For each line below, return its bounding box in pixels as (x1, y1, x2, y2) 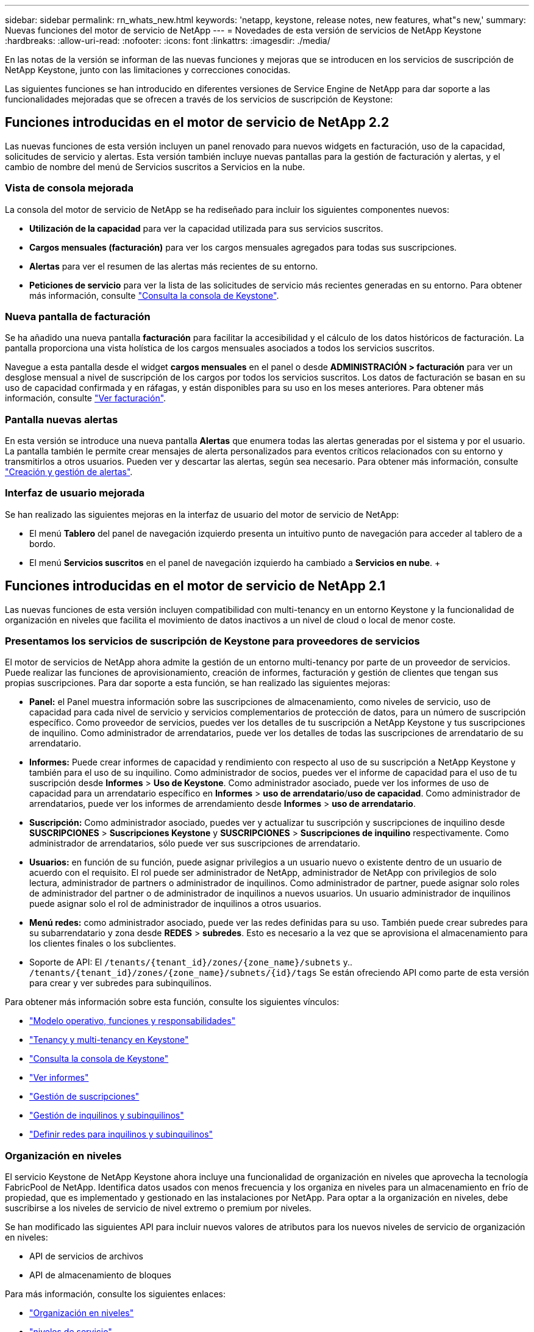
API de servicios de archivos (29, 1251, 143, 1262)
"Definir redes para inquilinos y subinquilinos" (29, 1129, 213, 1140)
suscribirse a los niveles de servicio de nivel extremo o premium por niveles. (5, 1203, 311, 1214)
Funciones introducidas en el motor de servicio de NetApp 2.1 (5, 578, 386, 594)
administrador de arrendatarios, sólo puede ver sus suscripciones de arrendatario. (29, 838, 360, 849)
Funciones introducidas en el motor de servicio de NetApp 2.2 (5, 115, 390, 131)
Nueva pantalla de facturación (5, 310, 151, 323)
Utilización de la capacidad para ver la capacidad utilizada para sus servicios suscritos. (29, 223, 383, 234)
